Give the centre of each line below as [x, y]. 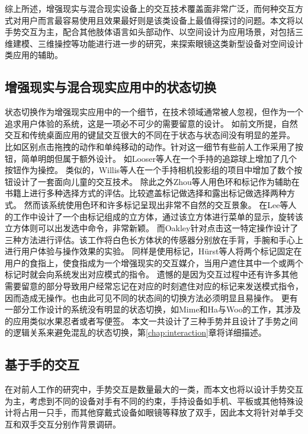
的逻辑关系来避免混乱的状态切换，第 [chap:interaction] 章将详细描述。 [136, 332]
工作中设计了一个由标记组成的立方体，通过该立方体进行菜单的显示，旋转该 [158, 216]
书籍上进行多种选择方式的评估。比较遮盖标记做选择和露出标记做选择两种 [146, 193]
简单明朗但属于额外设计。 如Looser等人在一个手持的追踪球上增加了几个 [159, 158]
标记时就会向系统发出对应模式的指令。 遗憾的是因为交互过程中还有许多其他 [151, 274]
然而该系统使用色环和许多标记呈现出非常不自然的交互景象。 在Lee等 [156, 204]
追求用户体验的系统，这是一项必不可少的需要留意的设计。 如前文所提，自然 [151, 123]
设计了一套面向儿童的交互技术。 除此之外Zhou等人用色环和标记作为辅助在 [156, 181]
